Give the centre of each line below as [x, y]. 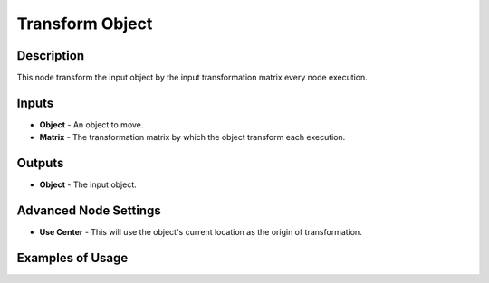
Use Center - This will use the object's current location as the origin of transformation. [201, 232]
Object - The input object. [88, 184]
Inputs [35, 103]
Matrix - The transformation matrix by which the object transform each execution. [192, 137]
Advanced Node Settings [89, 211]
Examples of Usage [72, 258]
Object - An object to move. [91, 124]
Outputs [40, 163]
